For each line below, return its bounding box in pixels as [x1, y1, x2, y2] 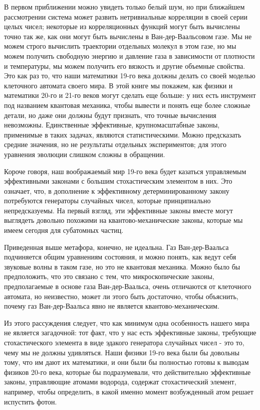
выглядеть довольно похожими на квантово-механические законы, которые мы [4, 215, 243, 225]
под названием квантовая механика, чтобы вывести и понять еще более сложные [4, 99, 250, 110]
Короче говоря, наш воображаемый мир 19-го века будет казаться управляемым [4, 166, 246, 176]
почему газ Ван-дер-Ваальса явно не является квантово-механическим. [4, 301, 219, 311]
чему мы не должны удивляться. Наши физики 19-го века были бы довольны [4, 347, 239, 357]
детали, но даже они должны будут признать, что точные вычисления [4, 109, 216, 120]
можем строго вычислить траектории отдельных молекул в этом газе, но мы [4, 41, 236, 51]
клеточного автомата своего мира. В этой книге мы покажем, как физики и [4, 80, 233, 90]
